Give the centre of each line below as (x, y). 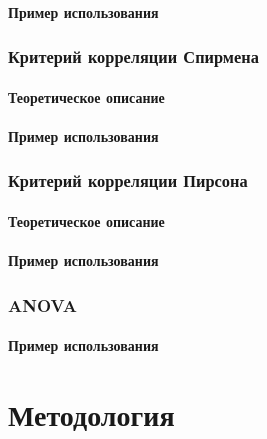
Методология (91, 413)
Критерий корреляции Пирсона (128, 180)
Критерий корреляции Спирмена (133, 56)
